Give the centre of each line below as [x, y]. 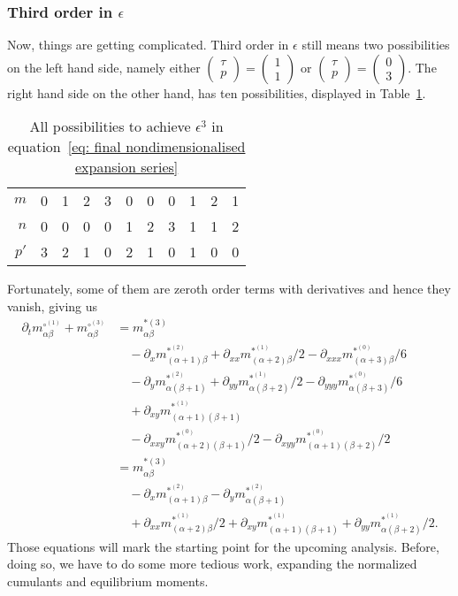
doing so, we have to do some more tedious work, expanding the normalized [212, 564]
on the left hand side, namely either [104, 67]
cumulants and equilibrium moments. [108, 581]
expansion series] [126, 167]
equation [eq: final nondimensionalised [126, 147]
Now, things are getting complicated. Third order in [148, 45]
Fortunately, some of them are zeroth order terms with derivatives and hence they [229, 289]
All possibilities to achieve [110, 126]
